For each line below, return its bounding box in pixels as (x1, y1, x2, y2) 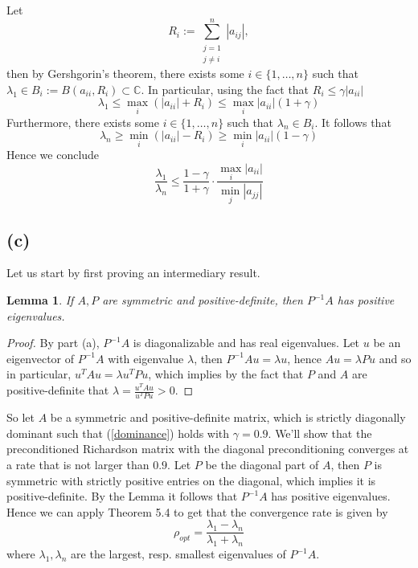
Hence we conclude (6, 146, 100, 163)
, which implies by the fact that (148, 366, 304, 382)
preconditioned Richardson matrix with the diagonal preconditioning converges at (6, 440, 409, 457)
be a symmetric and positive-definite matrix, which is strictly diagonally (50, 409, 406, 426)
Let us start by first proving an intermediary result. (6, 264, 260, 281)
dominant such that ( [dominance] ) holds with (6, 424, 230, 441)
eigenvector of (6, 349, 75, 366)
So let (6, 409, 35, 426)
